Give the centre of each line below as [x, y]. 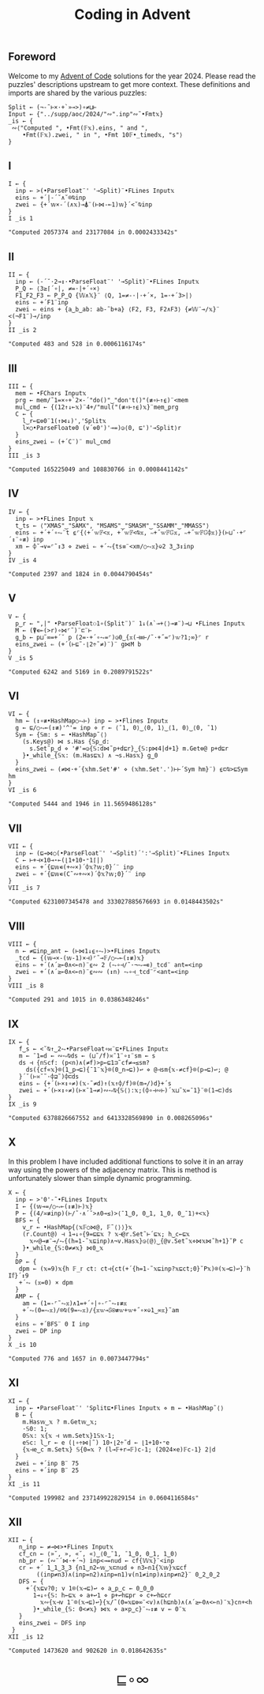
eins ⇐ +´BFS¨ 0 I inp [52, 1324]
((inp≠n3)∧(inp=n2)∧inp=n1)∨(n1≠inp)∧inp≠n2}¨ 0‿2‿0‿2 [128, 1575]
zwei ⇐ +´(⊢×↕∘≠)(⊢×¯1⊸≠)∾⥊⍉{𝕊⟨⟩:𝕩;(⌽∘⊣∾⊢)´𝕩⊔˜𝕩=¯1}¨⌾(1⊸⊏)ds [125, 1090]
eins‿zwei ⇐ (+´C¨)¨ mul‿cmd [63, 442]
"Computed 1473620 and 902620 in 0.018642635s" [88, 1651]
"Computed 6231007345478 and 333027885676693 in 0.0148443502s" [116, 902]
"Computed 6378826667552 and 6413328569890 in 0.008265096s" [111, 1118]
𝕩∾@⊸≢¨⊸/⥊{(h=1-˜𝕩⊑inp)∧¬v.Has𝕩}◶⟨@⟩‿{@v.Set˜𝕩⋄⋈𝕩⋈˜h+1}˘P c [136, 1241]
